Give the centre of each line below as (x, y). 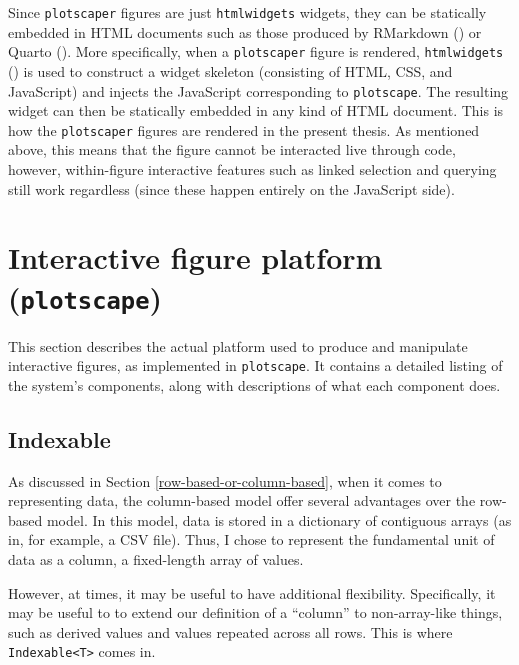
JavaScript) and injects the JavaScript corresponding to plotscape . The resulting (258, 90)
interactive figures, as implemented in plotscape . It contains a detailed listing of (255, 365)
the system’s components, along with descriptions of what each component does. (254, 384)
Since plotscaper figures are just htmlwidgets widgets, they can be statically (247, 12)
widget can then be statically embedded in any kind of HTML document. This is (256, 110)
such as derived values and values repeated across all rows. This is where (230, 631)
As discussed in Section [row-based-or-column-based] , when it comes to (225, 480)
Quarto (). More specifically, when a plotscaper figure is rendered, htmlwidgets (256, 51)
